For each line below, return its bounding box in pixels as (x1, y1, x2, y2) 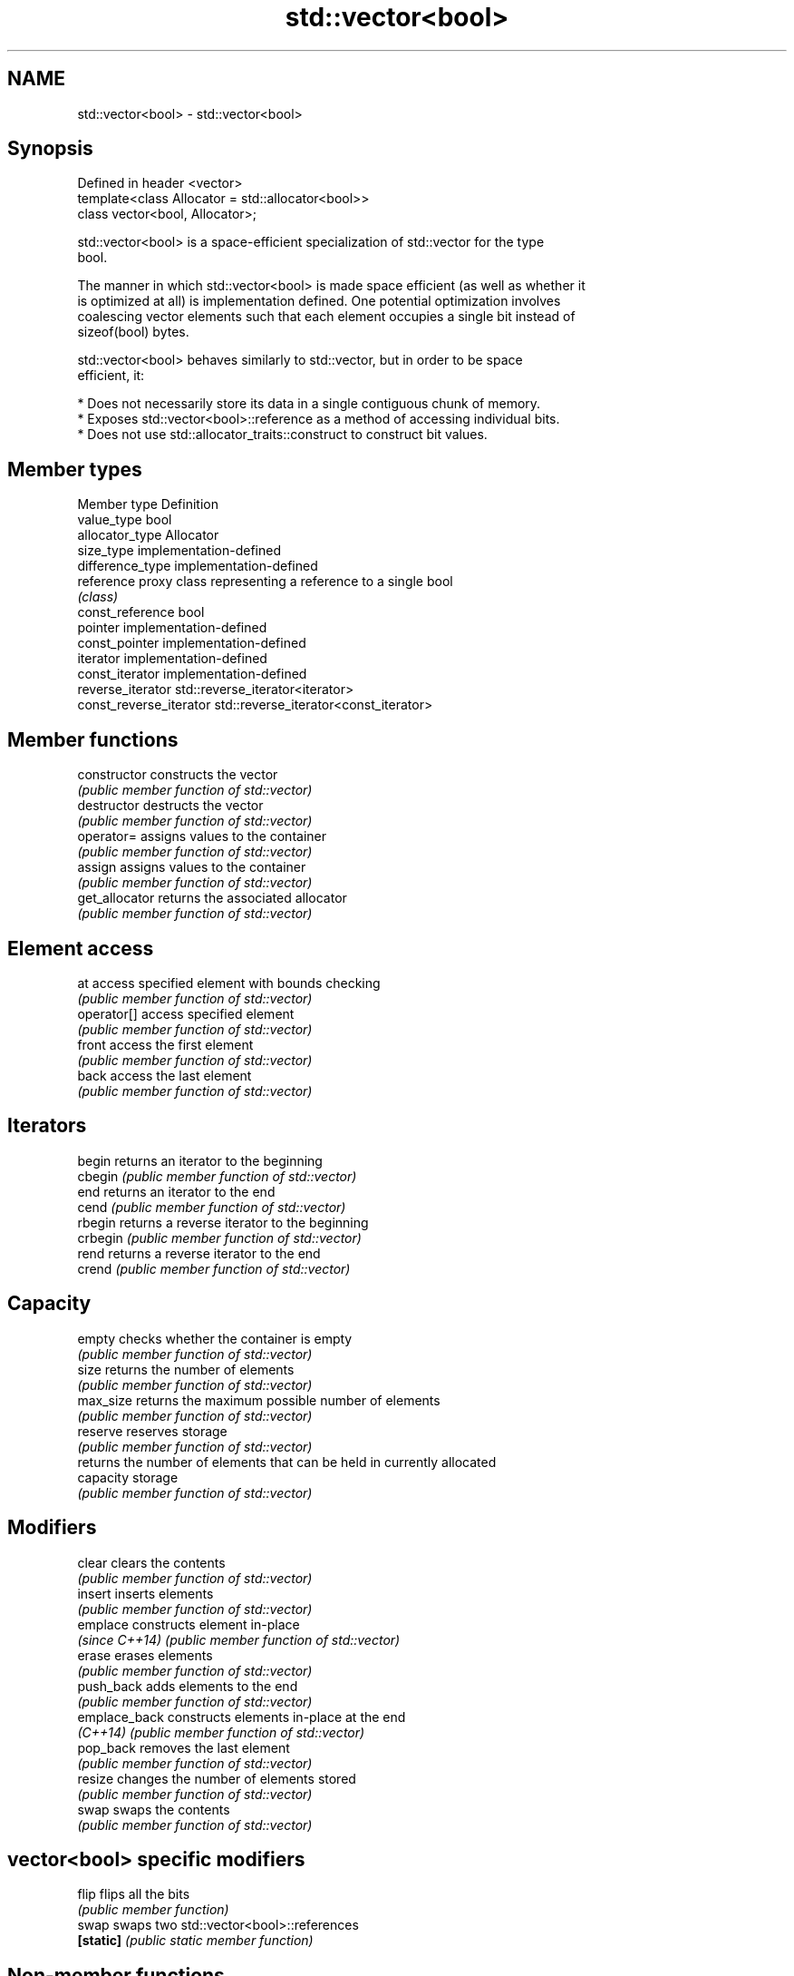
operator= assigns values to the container (77, 828, 326, 845)
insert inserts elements (77, 1585, 214, 1601)
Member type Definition (77, 496, 218, 513)
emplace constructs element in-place (77, 1616, 300, 1632)
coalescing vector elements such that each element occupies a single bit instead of (77, 308, 576, 325)
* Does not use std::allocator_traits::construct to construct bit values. (77, 426, 488, 443)
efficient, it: (77, 367, 145, 384)
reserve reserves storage (77, 1423, 228, 1439)
